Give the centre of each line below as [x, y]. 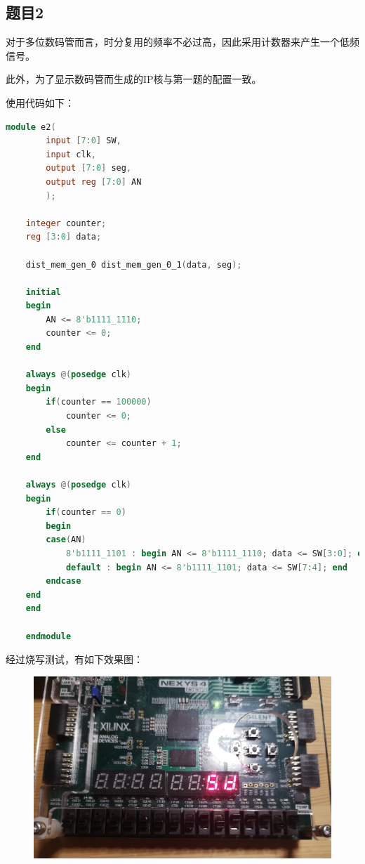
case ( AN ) [66, 540]
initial [43, 292]
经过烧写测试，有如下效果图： [74, 659]
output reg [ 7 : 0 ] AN [94, 182]
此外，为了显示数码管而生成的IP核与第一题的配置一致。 [134, 79]
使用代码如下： [40, 102]
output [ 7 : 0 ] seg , [89, 168]
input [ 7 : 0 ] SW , [84, 141]
